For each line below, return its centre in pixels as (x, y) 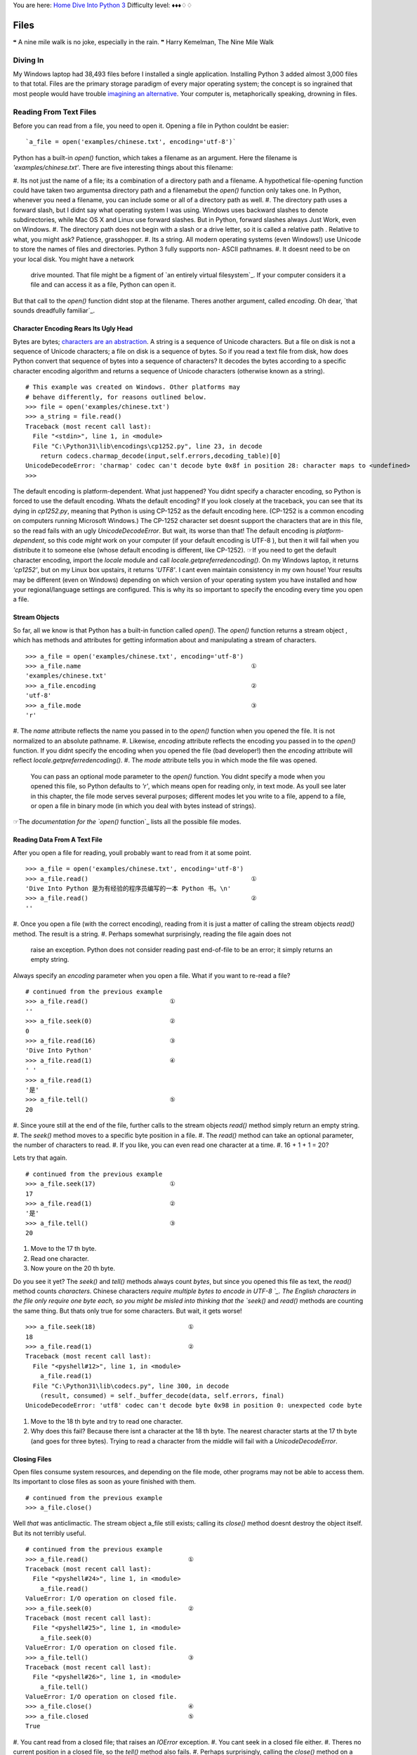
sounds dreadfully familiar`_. (54, 311)
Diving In (28, 60)
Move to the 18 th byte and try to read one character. (107, 1421)
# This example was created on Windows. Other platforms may (133, 387)
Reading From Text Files (55, 112)
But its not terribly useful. (49, 1533)
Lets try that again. (40, 1158)
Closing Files (32, 1459)
